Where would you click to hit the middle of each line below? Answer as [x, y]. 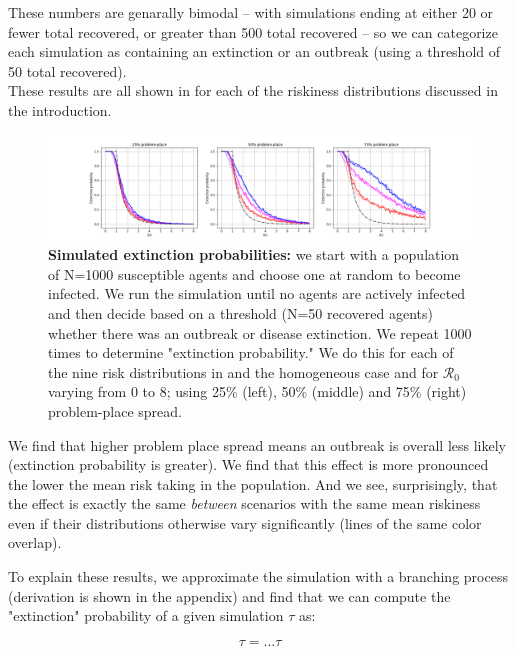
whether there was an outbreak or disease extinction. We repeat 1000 [260, 332]
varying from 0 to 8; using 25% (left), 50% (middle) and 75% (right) [257, 391]
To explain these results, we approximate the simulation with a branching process [258, 576]
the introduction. [60, 109]
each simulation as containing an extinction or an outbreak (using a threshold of [254, 51]
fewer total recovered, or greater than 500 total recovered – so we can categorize [253, 31]
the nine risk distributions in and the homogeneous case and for [243, 371]
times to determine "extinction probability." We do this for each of [251, 352]
